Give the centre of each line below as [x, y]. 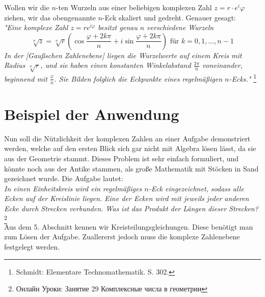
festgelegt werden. [32, 247]
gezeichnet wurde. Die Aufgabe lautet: [64, 178]
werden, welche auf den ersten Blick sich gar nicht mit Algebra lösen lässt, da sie [130, 148]
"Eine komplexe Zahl [36, 27]
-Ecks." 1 [243, 78]
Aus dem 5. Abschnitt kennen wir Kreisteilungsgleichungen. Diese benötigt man [129, 226]
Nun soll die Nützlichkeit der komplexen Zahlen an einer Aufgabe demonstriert [127, 138]
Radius [15, 65]
